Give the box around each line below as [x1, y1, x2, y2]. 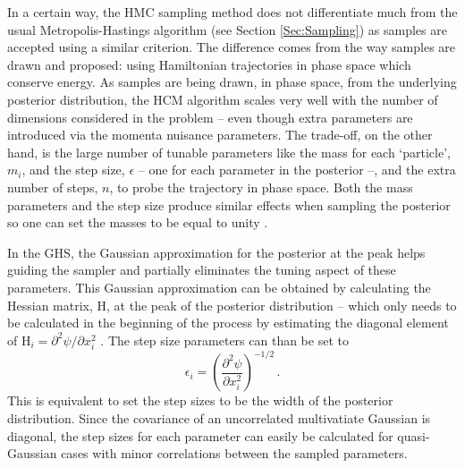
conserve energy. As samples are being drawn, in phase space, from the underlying [7, 72, 457, 91]
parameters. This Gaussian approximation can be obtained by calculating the [7, 277, 431, 296]
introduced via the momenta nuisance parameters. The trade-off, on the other [7, 125, 433, 144]
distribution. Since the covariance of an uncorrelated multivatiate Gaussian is [7, 408, 431, 427]
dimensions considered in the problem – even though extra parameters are [7, 107, 413, 126]
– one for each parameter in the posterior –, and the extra [138, 160, 456, 179]
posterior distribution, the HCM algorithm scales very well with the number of [7, 89, 438, 108]
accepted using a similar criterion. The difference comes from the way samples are [7, 38, 456, 56]
